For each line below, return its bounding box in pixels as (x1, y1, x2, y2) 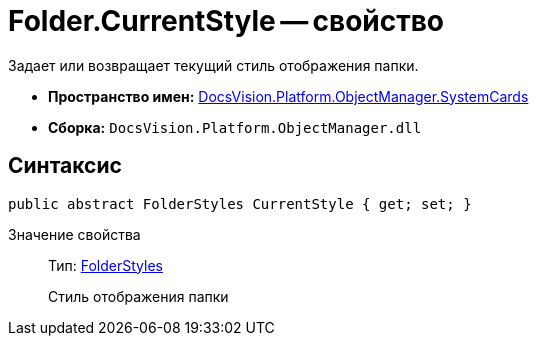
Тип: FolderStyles (48, 256, 163, 274)
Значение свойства (8, 225, 141, 243)
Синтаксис (8, 153, 122, 179)
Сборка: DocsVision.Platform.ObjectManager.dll (48, 118, 422, 136)
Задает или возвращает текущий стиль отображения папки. (8, 56, 419, 74)
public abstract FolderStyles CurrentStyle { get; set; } (8, 195, 472, 212)
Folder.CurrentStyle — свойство (8, 4, 445, 38)
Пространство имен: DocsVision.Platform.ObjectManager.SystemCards (48, 87, 529, 105)
